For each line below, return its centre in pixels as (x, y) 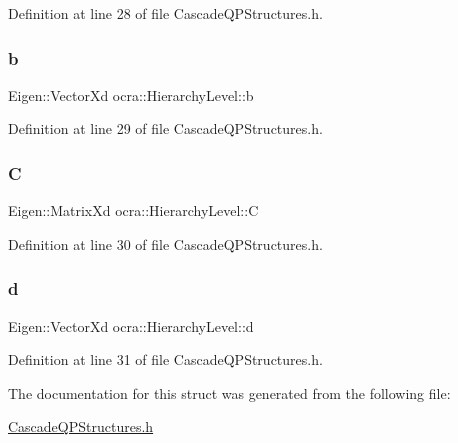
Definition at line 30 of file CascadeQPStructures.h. (165, 243)
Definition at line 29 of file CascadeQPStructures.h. (165, 128)
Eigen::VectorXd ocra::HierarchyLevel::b (131, 94)
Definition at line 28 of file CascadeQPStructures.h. (165, 13)
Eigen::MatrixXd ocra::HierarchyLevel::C (133, 210)
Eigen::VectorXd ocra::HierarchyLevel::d (131, 325)
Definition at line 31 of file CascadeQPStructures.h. (165, 359)
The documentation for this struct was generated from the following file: (229, 392)
